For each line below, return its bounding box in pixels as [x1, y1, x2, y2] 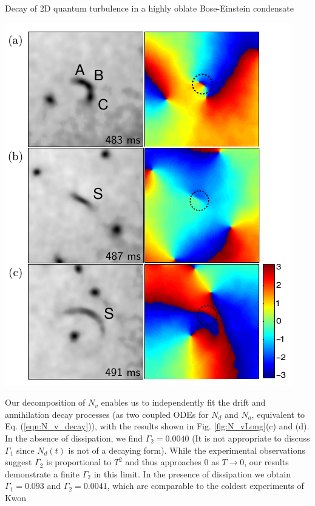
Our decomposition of [5, 396, 86, 409]
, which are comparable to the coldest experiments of [107, 479, 304, 492]
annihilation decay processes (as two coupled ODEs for [5, 407, 209, 420]
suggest [5, 456, 32, 468]
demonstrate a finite [5, 467, 80, 480]
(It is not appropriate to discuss [192, 431, 310, 444]
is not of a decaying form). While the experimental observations [68, 443, 306, 456]
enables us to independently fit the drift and [101, 396, 266, 409]
